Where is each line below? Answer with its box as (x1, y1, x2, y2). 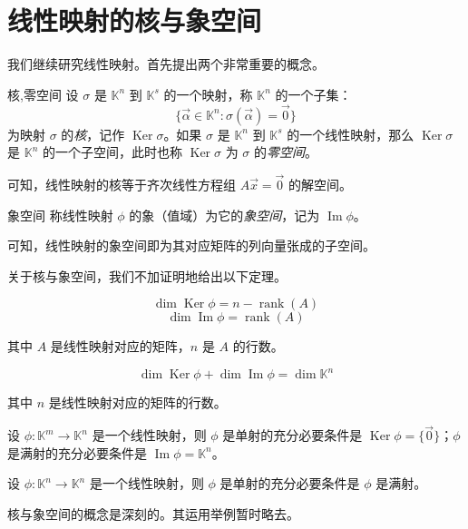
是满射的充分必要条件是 (7, 443, 147, 462)
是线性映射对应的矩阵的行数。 (48, 393, 227, 412)
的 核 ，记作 (61, 124, 125, 143)
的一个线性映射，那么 (287, 124, 414, 143)
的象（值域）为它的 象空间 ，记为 (129, 205, 320, 224)
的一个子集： (275, 84, 352, 103)
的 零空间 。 (253, 142, 317, 162)
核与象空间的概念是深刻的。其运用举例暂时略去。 (7, 505, 299, 523)
